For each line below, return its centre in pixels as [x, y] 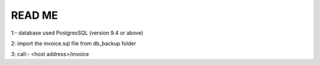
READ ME [35, 15]
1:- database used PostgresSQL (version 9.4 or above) [77, 33]
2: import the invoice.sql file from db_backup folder [73, 43]
